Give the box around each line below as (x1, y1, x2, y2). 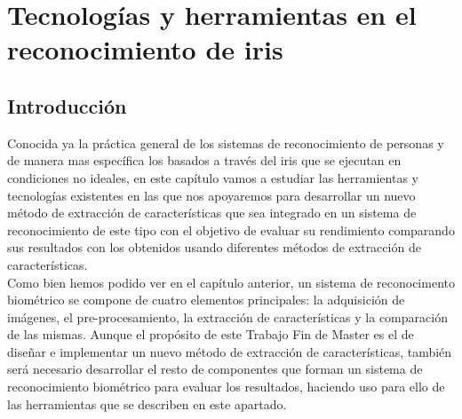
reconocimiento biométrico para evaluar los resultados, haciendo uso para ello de (7, 377, 445, 396)
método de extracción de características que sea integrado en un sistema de (7, 203, 417, 222)
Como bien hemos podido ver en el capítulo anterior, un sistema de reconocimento (7, 273, 455, 291)
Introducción (7, 91, 127, 119)
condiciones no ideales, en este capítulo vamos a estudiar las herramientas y (7, 168, 418, 186)
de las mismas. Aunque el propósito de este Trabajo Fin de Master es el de (7, 325, 414, 344)
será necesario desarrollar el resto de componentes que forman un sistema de (7, 360, 423, 378)
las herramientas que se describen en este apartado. (7, 394, 287, 413)
